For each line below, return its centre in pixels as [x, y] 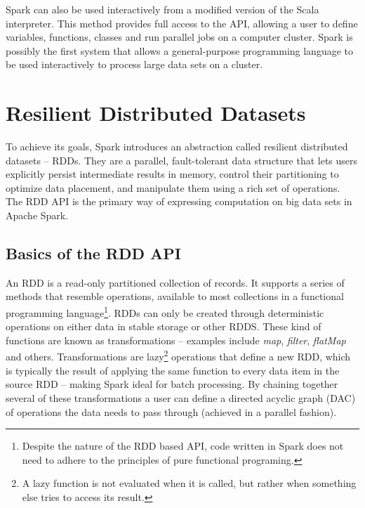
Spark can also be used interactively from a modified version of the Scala [162, 9]
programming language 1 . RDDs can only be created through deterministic [165, 312]
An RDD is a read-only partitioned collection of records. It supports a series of [175, 282]
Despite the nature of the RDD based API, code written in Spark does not [183, 446]
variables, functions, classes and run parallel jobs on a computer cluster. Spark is [179, 37]
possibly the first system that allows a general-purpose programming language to [180, 50]
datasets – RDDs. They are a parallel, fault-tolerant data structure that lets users [182, 160]
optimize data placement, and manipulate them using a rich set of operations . [173, 187]
